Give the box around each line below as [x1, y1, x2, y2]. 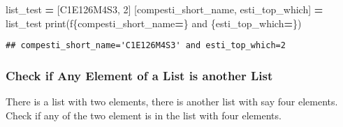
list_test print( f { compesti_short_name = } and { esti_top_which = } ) [6, 15, 302, 30]
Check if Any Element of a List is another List [6, 66, 273, 84]
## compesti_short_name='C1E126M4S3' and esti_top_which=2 [6, 40, 286, 51]
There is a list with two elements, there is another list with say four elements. [6, 94, 338, 109]
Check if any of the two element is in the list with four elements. [6, 107, 282, 122]
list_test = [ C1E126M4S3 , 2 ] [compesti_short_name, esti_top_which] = [6, 2, 323, 16]
